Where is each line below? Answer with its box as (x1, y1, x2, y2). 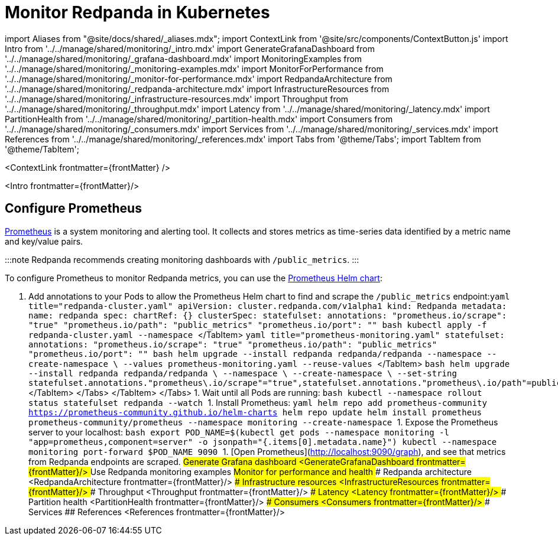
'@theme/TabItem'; (5, 144, 79, 154)
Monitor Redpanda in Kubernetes (5, 2, 270, 22)
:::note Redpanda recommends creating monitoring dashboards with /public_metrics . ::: (5, 254, 359, 265)
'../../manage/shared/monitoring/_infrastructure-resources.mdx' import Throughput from (5, 93, 349, 104)
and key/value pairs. (5, 236, 83, 246)
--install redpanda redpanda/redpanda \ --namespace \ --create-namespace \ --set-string (28, 368, 457, 378)
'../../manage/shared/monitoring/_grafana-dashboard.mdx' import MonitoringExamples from (5, 53, 362, 64)
